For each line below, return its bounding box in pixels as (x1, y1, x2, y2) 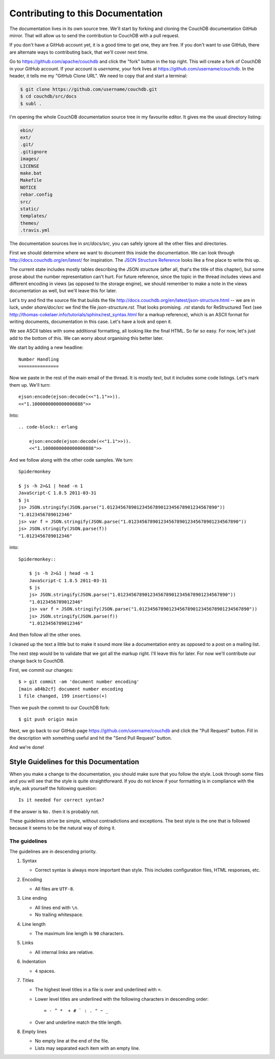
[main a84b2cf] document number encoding (18, 686, 123, 692)
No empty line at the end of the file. (35, 1038, 109, 1044)
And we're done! (9, 744, 44, 750)
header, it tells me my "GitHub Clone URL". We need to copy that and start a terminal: (9, 72, 188, 79)
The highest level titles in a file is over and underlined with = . (35, 987, 162, 993)
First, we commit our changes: (9, 667, 73, 673)
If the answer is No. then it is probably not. (9, 809, 99, 815)
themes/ (20, 220, 39, 226)
